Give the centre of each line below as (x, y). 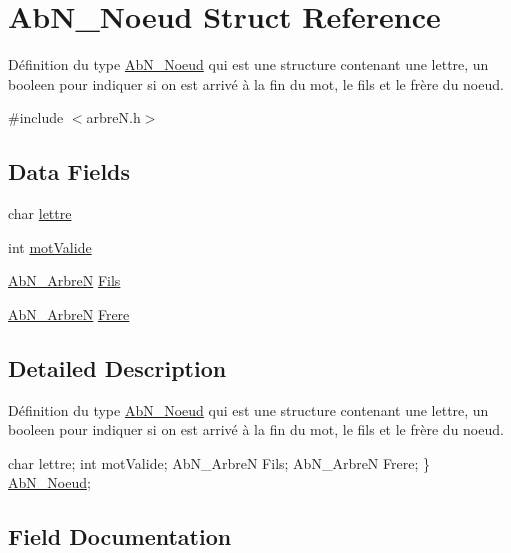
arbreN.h (113, 117)
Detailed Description (117, 367)
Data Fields (69, 171)
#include (36, 117)
